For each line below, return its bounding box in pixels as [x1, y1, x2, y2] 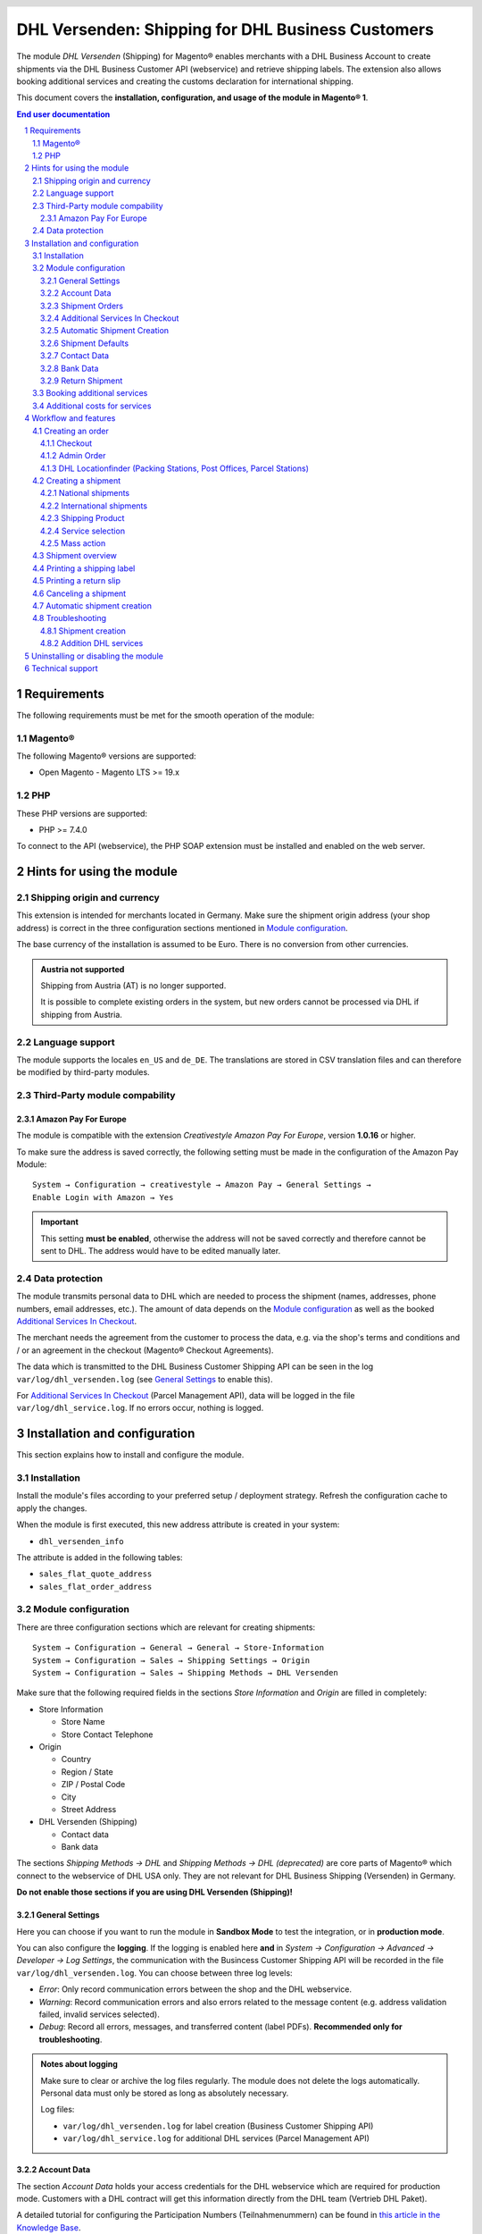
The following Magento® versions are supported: [16, 751, 196, 761]
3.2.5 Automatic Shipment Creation [40, 325, 170, 336]
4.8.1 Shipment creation [40, 626, 127, 636]
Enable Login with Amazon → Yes [32, 1192, 174, 1202]
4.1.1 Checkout [40, 438, 93, 449]
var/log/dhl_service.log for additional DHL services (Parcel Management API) [62, 2133, 370, 2144]
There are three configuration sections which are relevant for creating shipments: [16, 1622, 316, 1633]
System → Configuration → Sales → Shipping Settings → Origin [32, 1655, 311, 1666]
